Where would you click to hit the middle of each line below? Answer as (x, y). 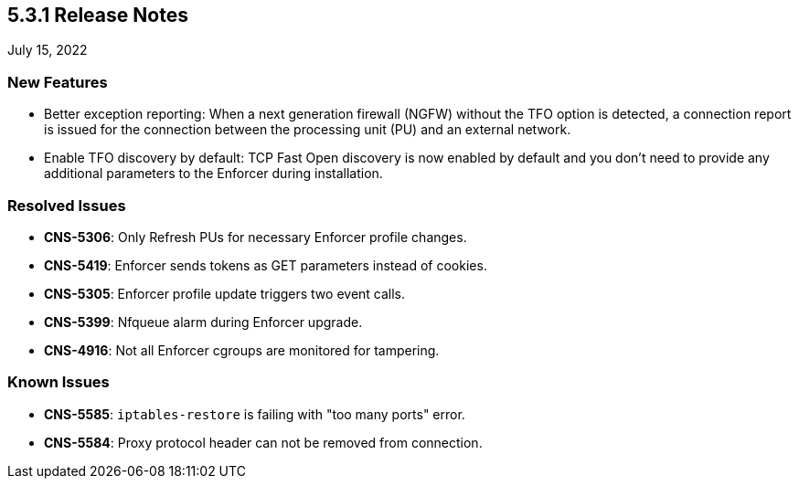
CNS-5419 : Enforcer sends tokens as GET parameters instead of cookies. (266, 265)
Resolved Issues (67, 205)
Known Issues (59, 382)
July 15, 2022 (48, 50)
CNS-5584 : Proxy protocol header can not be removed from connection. (263, 442)
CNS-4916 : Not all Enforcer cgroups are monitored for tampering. (242, 350)
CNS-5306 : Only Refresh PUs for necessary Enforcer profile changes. (256, 237)
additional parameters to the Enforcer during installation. (213, 174)
